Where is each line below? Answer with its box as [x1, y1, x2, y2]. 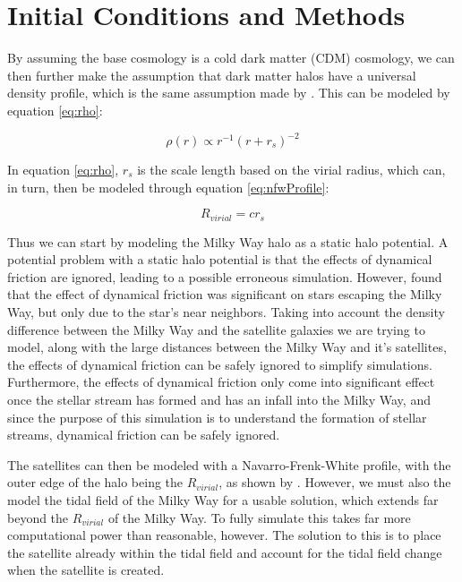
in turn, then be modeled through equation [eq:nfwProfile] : [7, 177, 329, 196]
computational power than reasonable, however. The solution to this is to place [7, 526, 441, 544]
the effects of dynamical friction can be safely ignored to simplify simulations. [7, 355, 432, 373]
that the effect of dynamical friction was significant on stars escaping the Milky [7, 285, 442, 304]
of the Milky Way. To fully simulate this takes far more [107, 508, 411, 526]
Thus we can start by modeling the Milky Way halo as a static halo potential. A [7, 232, 449, 251]
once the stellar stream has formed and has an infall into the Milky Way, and [7, 389, 431, 408]
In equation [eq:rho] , [7, 160, 119, 178]
